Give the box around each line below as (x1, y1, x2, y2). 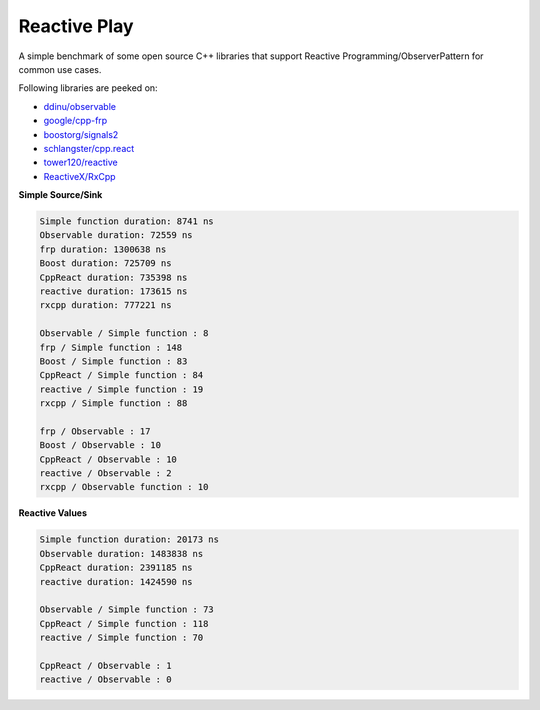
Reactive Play (18, 15, 134, 37)
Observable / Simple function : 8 (39, 328, 209, 339)
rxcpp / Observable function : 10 (39, 481, 209, 493)
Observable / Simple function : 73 (39, 604, 214, 615)
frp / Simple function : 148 (39, 341, 183, 353)
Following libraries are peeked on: (18, 82, 159, 94)
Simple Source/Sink (18, 189, 103, 201)
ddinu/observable (43, 100, 117, 112)
